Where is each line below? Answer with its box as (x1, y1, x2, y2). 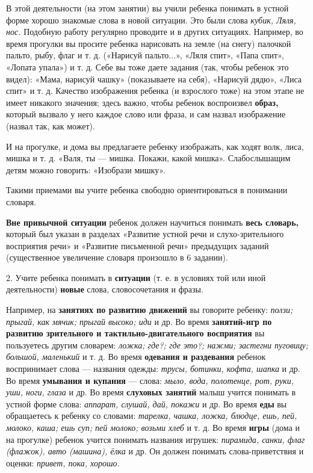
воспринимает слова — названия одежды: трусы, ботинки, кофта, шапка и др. (6, 362, 300, 375)
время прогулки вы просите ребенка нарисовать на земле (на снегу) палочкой (6, 37, 291, 49)
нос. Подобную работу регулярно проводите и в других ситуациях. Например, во (6, 25, 303, 38)
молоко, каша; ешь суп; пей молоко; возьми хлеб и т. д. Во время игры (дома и (6, 421, 300, 433)
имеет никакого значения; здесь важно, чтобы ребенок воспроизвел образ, (6, 96, 279, 108)
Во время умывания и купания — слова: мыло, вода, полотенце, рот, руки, (6, 374, 294, 386)
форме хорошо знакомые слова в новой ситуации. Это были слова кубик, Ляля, (6, 13, 296, 26)
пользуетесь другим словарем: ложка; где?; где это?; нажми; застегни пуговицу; (6, 338, 309, 351)
